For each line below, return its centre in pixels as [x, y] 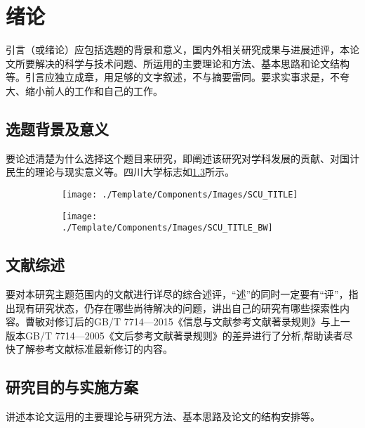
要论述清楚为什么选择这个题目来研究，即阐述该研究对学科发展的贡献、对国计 [182, 158]
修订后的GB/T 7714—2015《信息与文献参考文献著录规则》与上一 [202, 322]
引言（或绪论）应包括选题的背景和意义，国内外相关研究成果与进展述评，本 [178, 50]
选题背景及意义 [57, 128]
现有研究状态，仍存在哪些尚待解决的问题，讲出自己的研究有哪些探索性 [177, 307]
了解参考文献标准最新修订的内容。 [94, 349]
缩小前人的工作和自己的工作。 [94, 90]
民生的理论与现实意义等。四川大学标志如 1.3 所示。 [120, 172]
